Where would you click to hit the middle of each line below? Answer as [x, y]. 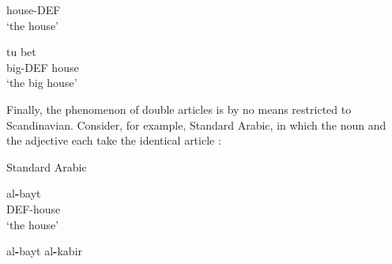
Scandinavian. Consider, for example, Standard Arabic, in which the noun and [196, 124]
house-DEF [34, 9]
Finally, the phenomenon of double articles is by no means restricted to [179, 109]
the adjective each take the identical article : [114, 140]
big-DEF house [43, 67]
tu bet [21, 52]
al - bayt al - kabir [45, 251]
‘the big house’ [42, 83]
